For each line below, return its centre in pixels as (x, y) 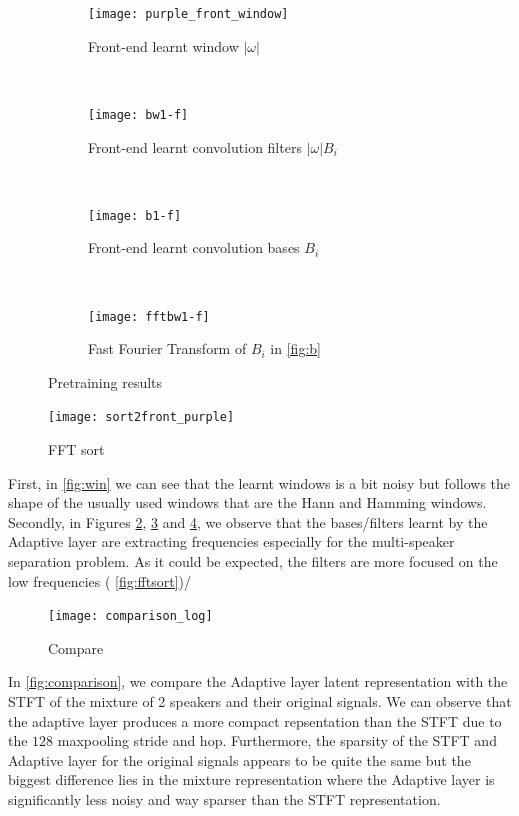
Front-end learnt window (163, 45)
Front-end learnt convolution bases (194, 247)
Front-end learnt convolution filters (195, 146)
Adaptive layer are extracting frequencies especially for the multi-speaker (231, 541)
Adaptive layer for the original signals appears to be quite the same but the (239, 759)
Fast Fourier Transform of (167, 348)
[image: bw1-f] (138, 114)
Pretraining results (105, 381)
